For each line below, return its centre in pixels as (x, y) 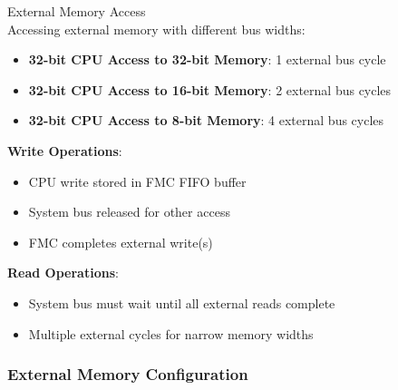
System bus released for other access (129, 212)
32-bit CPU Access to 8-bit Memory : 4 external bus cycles (206, 120)
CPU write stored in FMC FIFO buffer (137, 181)
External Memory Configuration (128, 374)
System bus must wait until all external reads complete (182, 302)
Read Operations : (63, 273)
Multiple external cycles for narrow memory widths (171, 333)
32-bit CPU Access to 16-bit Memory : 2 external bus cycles (210, 89)
